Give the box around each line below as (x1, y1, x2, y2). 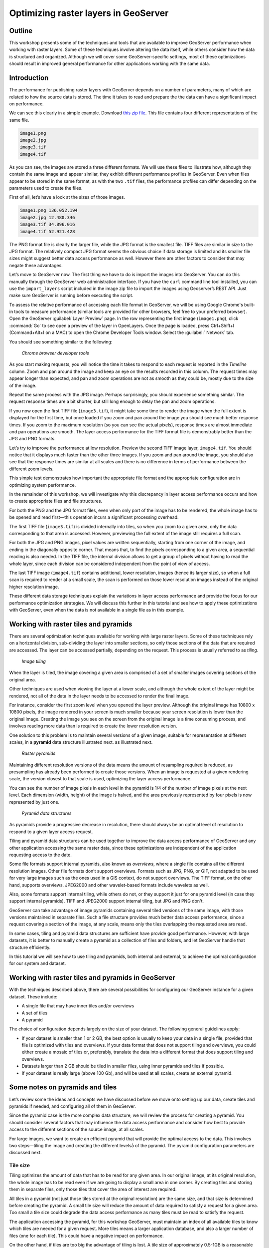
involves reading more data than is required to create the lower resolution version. (9, 723, 177, 729)
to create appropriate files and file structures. (9, 498, 102, 504)
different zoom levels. (9, 466, 54, 472)
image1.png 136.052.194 (19, 208, 78, 213)
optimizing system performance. (9, 482, 76, 488)
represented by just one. (9, 799, 60, 805)
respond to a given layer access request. (9, 829, 93, 835)
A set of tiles (21, 1010, 48, 1016)
